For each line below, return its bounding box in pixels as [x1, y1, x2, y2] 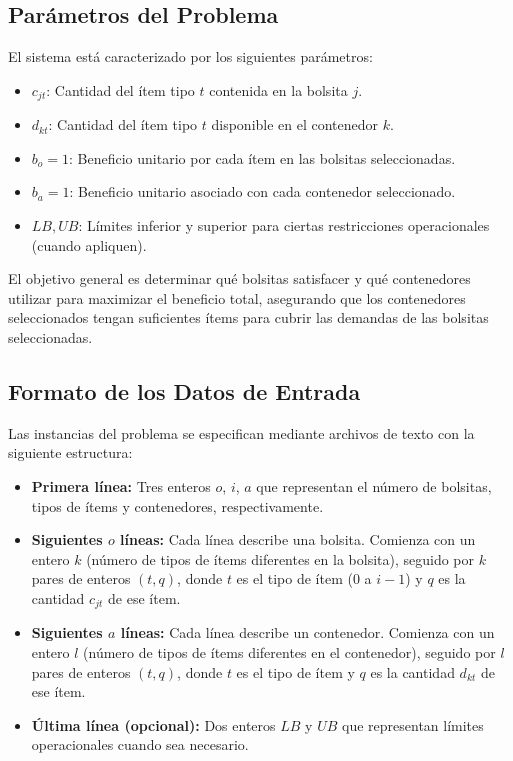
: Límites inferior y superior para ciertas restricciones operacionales [78, 215, 490, 236]
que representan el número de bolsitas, [256, 475, 492, 496]
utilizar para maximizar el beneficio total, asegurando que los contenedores [8, 287, 466, 308]
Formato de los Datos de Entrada [8, 375, 361, 406]
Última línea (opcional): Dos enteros [31, 714, 276, 735]
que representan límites [342, 714, 484, 735]
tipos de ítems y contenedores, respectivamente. [31, 495, 324, 516]
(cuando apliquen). [31, 234, 147, 255]
